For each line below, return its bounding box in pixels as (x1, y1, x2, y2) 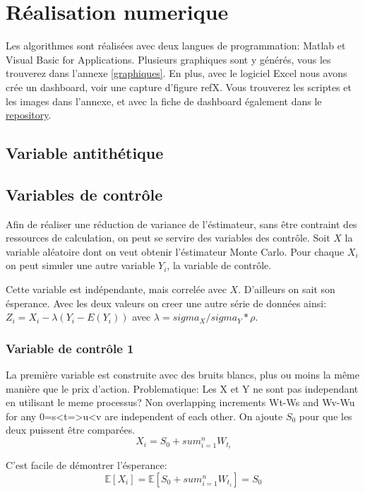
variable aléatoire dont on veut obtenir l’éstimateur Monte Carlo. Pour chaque (6, 244, 345, 259)
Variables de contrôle (6, 183, 163, 205)
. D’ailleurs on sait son (238, 282, 335, 297)
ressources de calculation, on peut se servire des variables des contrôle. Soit (6, 230, 330, 245)
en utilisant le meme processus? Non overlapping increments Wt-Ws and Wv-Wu (6, 395, 355, 410)
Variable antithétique (6, 142, 164, 164)
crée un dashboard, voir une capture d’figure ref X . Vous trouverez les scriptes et (6, 79, 352, 94)
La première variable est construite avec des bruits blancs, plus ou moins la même (6, 367, 359, 382)
